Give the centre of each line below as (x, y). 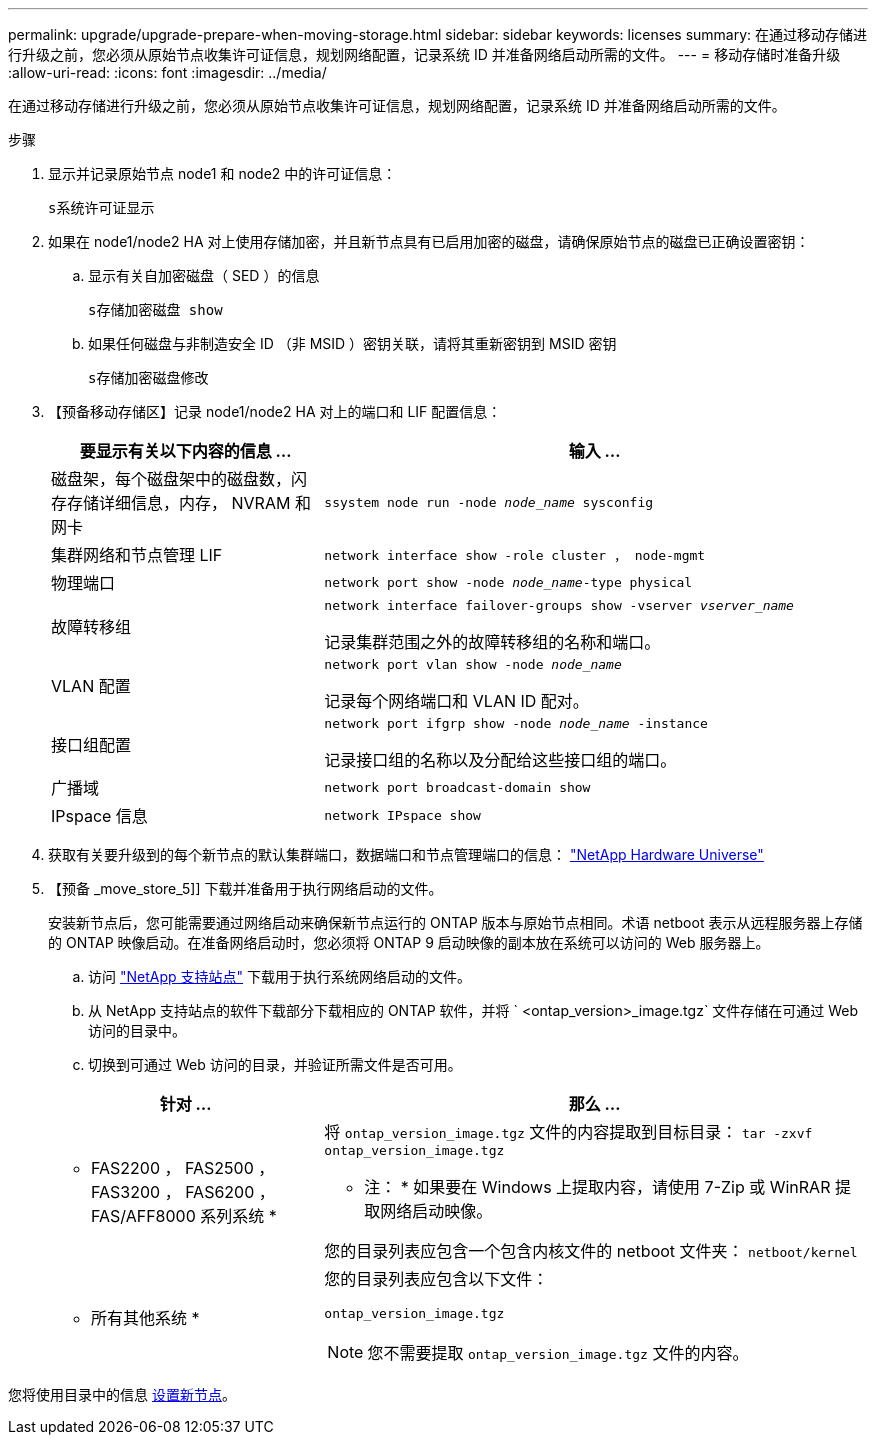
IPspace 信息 (99, 816)
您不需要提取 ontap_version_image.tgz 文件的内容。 (558, 1353)
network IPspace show (402, 815)
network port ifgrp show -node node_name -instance (516, 723)
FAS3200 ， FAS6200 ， (183, 1191)
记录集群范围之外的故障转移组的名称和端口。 (492, 642)
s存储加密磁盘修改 (148, 378)
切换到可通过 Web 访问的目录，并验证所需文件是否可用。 (275, 1064)
